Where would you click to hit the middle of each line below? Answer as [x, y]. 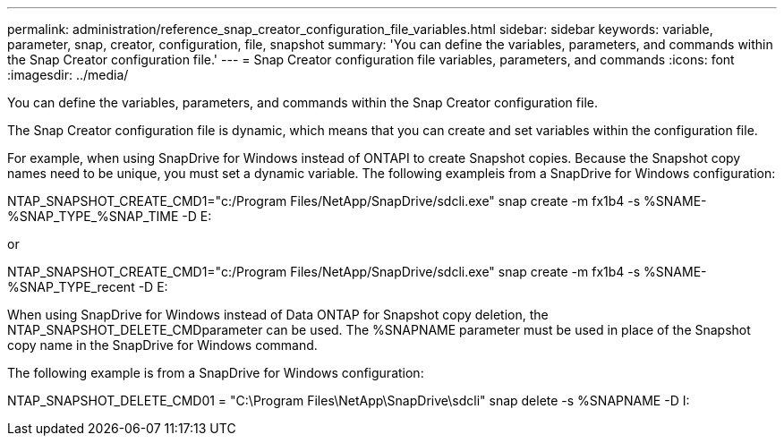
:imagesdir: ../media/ [68, 75]
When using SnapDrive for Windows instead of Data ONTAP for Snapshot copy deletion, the [278, 315]
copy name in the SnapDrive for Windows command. [162, 345]
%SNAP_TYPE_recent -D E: [88, 287]
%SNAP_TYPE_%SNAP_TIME [93, 216]
